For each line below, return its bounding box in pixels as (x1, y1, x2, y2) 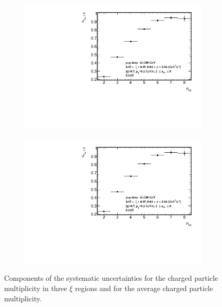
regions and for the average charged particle (75, 283, 213, 293)
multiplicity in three (4, 283, 67, 293)
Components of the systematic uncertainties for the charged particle (4, 273, 218, 283)
